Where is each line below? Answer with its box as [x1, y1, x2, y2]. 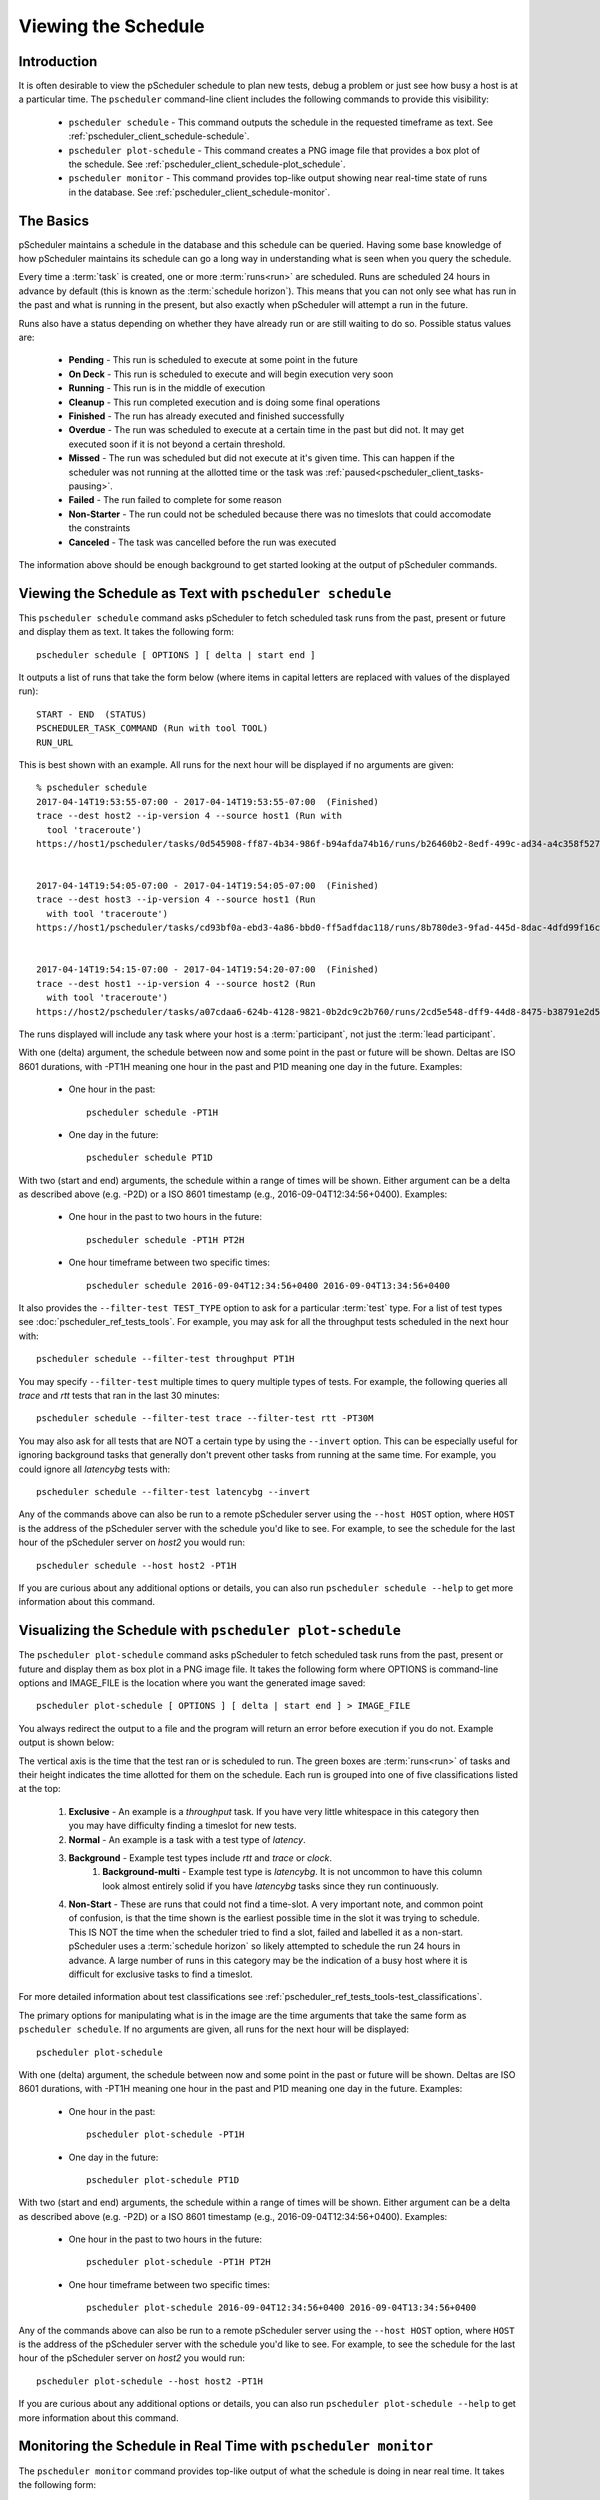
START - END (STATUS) [36, 708, 148, 720]
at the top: [18, 1783, 61, 1795]
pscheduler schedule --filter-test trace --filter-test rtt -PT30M [36, 1413, 374, 1424]
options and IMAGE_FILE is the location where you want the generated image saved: [18, 1676, 366, 1689]
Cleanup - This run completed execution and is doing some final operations [68, 396, 381, 408]
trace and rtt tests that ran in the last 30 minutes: [18, 1390, 220, 1401]
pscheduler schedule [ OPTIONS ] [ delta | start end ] [36, 649, 316, 660]
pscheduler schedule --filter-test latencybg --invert [36, 1486, 311, 1497]
